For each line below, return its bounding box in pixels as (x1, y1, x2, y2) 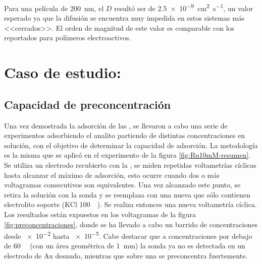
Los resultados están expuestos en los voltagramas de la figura (4, 209, 196, 219)
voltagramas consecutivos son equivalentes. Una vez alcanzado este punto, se (4, 179, 241, 190)
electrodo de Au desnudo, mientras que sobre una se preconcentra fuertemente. (4, 250, 248, 260)
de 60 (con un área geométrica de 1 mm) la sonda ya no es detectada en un (4, 240, 245, 251)
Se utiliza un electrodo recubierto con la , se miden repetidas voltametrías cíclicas (4, 159, 256, 170)
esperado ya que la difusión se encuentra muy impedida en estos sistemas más (4, 13, 245, 23)
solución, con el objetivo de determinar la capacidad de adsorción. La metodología (4, 140, 258, 150)
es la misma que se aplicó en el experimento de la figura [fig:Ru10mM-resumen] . (4, 150, 251, 160)
